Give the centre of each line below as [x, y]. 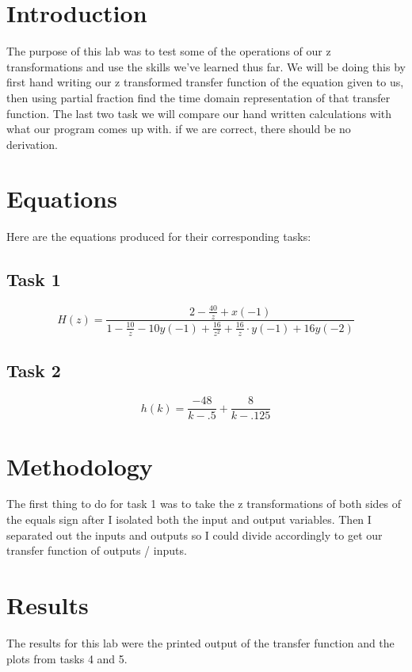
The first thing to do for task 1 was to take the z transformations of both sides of [204, 504]
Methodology [80, 466]
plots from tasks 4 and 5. [67, 658]
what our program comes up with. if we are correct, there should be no [179, 129]
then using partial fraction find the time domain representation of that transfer [198, 97]
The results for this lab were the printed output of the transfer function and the [200, 642]
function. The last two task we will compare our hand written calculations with [199, 113]
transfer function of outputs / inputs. [97, 550]
